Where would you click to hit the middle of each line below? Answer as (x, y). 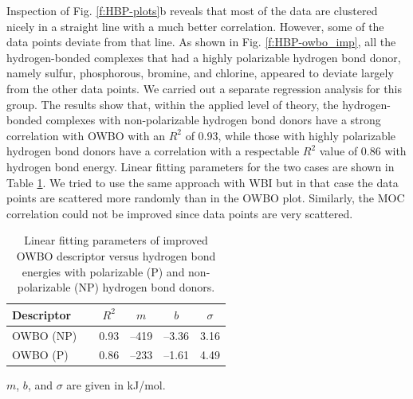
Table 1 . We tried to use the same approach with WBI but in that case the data (203, 182)
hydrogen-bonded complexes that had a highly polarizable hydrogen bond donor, (204, 57)
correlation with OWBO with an (86, 135)
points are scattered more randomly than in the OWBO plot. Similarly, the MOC (206, 198)
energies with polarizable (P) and (103, 271)
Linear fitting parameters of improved (116, 240)
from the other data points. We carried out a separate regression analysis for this (204, 88)
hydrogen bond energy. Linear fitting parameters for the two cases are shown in (201, 166)
